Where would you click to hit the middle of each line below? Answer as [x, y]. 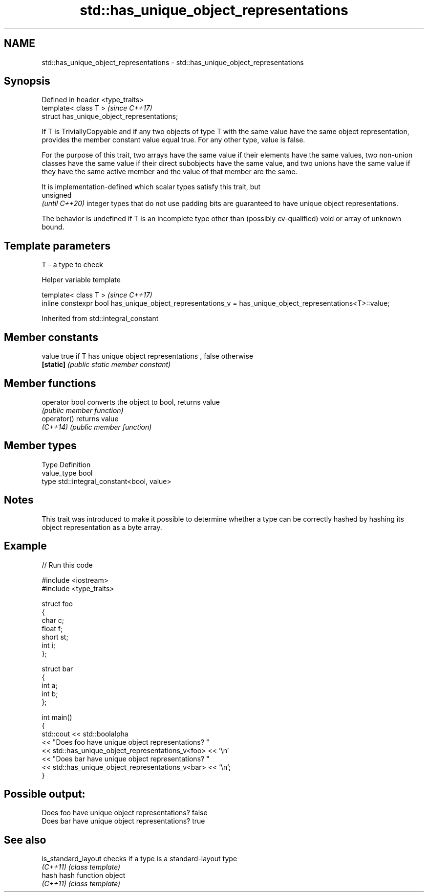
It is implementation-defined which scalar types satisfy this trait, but [151, 187]
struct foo [57, 603]
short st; [55, 637]
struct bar [57, 668]
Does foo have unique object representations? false [125, 813]
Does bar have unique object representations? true [123, 821]
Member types [40, 446]
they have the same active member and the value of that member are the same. [170, 172]
